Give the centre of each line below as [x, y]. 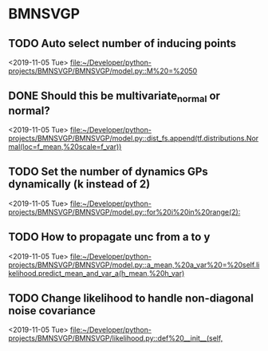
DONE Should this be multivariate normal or [114, 97]
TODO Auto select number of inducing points [122, 43]
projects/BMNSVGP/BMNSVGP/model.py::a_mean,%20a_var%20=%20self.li [134, 265]
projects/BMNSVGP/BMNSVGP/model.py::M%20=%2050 [103, 71]
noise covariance [52, 311]
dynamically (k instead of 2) [79, 184]
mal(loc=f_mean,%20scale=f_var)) [65, 147]
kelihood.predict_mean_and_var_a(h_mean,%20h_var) [97, 273]
